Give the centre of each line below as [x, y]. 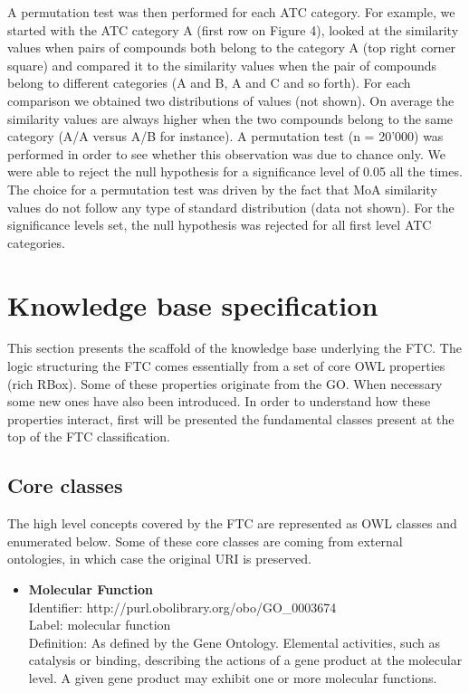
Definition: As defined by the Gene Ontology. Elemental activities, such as [234, 642]
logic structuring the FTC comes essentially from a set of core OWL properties [226, 366]
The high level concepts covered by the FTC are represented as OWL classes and [232, 523]
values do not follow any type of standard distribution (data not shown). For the [231, 207]
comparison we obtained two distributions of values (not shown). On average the [231, 100]
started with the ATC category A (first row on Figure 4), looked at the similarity [233, 29]
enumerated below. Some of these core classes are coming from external [205, 541]
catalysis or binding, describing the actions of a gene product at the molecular [245, 660]
